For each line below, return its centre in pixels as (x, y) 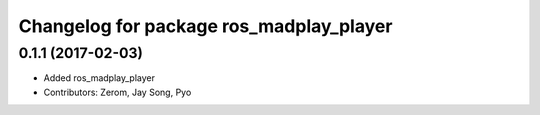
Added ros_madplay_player (99, 78)
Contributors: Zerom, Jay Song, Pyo (117, 92)
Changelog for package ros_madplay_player (205, 26)
